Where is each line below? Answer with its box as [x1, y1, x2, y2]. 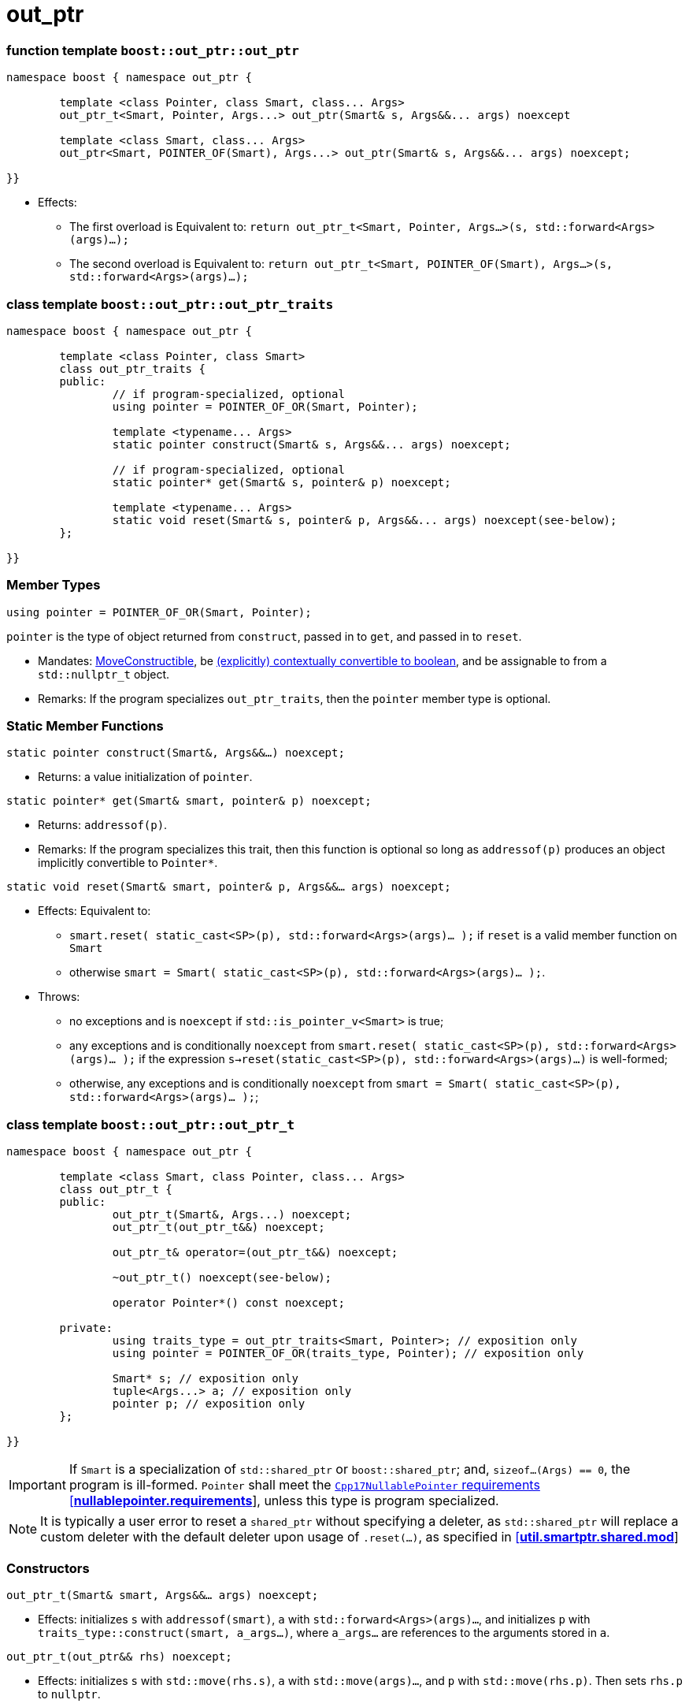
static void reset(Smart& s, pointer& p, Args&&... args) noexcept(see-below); [112, 513, 617, 526]
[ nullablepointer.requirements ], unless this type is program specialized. [69, 1493, 499, 1509]
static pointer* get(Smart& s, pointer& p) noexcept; [112, 475, 451, 489]
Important [9, 1477, 66, 1493]
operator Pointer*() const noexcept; [112, 1296, 345, 1310]
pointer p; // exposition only [112, 1397, 306, 1411]
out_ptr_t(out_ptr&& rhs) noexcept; [6, 1649, 232, 1663]
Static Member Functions [6, 718, 164, 734]
